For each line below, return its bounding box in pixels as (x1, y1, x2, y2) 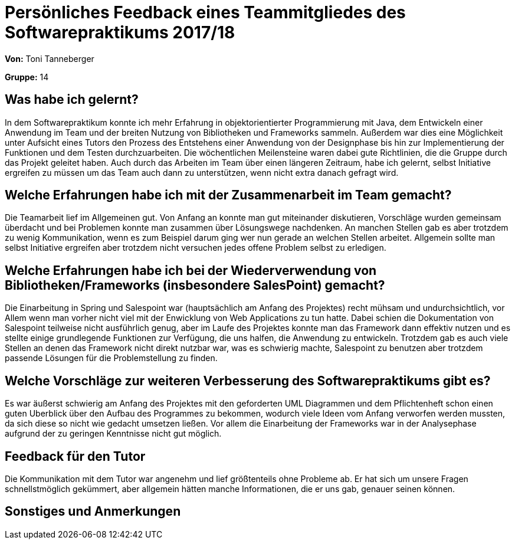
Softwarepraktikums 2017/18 (5, 22, 235, 42)
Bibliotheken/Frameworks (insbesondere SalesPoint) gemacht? (5, 277, 385, 293)
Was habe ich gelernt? (5, 92, 139, 107)
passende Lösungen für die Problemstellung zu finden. (5, 353, 218, 363)
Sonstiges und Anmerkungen (5, 504, 181, 519)
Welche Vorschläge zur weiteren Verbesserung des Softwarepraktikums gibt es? (5, 373, 491, 388)
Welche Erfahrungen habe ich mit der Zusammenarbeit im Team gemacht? (5, 188, 452, 203)
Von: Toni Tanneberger (5, 53, 94, 64)
